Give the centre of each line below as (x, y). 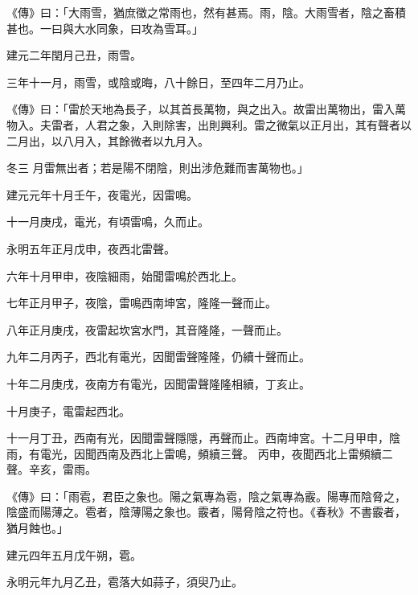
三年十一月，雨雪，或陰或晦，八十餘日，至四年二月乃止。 (158, 82)
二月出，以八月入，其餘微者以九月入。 (108, 140)
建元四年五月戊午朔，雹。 (74, 554)
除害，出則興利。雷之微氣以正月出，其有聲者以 (287, 124)
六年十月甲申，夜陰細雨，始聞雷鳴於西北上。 (125, 275)
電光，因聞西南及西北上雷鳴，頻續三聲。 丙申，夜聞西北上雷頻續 (211, 453)
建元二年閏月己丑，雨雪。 (74, 55)
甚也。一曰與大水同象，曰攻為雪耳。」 (105, 28)
